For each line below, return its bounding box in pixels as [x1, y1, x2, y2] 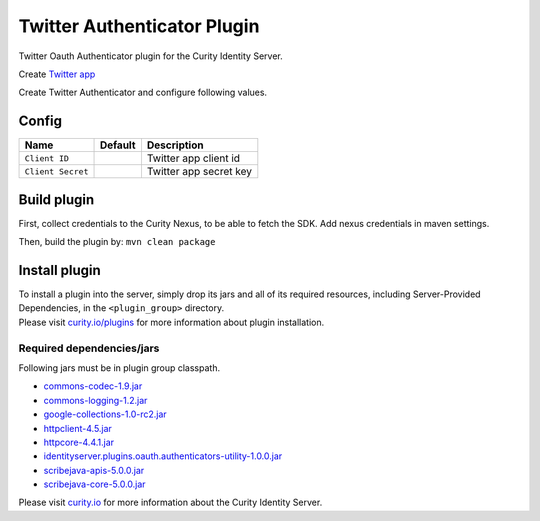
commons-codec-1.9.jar [43, 380, 143, 392]
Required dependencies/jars [18, 341, 160, 355]
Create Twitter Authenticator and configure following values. [18, 86, 268, 99]
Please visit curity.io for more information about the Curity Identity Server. [18, 496, 323, 509]
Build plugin [18, 191, 95, 208]
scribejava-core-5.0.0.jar [43, 478, 146, 490]
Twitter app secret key [146, 165, 252, 179]
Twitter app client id [146, 151, 240, 165]
